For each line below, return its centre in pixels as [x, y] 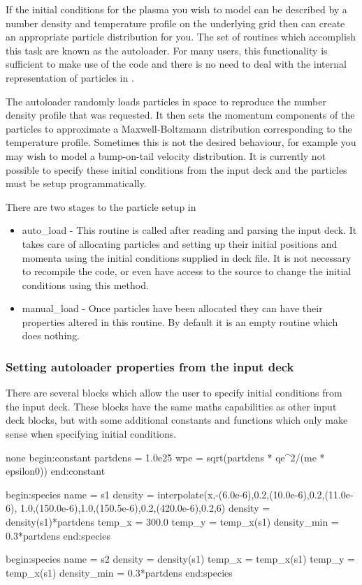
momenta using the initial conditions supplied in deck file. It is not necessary [187, 257]
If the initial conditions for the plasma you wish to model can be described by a [176, 9]
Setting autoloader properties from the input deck [150, 366]
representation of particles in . [70, 77]
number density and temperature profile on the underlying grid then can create [175, 23]
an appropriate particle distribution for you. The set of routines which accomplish [181, 37]
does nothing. [51, 335]
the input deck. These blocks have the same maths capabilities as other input [171, 406]
